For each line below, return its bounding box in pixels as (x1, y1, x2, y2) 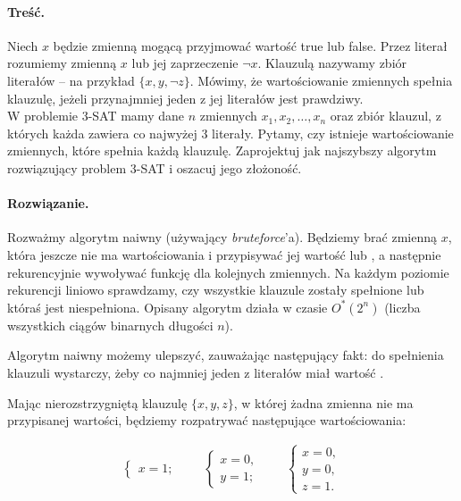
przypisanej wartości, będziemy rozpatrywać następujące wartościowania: (7, 411, 407, 430)
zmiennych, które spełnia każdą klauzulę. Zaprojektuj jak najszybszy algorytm (7, 141, 437, 160)
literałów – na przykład (7, 71, 135, 89)
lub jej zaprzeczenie (131, 54, 239, 72)
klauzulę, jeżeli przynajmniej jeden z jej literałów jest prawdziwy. (7, 88, 364, 107)
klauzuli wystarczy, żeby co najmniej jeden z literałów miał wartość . (7, 363, 384, 381)
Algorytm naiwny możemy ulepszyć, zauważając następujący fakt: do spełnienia (7, 346, 444, 364)
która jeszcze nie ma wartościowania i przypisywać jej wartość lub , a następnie (7, 245, 441, 263)
